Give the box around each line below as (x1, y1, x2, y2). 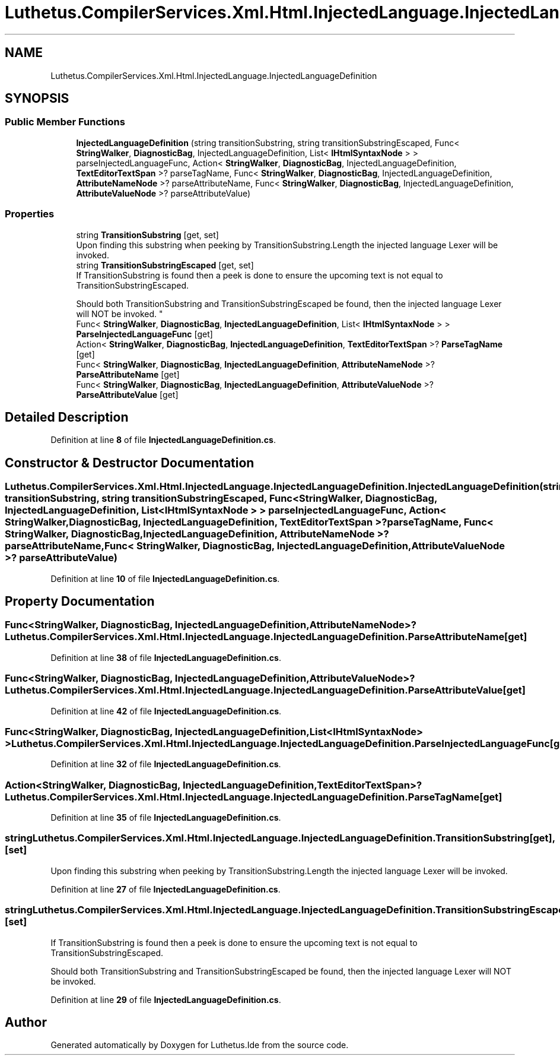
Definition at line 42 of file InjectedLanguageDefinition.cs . (50, 705, 282, 716)
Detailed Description (5, 409, 129, 425)
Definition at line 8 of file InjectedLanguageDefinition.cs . (50, 435, 276, 445)
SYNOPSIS (5, 91, 69, 106)
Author (5, 1015, 47, 1030)
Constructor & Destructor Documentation (5, 455, 254, 470)
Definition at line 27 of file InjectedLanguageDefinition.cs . (50, 884, 281, 894)
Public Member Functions (5, 116, 125, 128)
